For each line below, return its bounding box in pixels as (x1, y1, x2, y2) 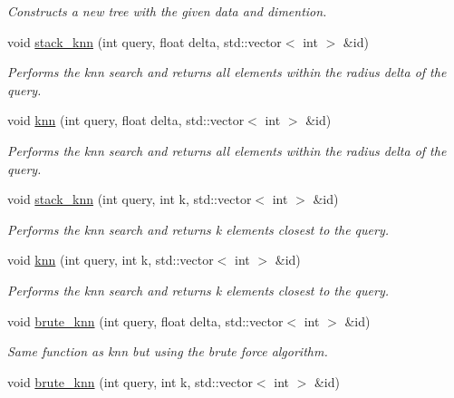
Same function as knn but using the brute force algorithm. (7, 342, 328, 361)
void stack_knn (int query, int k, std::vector (7, 189, 252, 209)
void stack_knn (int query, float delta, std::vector (7, 32, 282, 51)
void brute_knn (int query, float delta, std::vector (7, 311, 284, 330)
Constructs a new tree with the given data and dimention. (7, 2, 327, 20)
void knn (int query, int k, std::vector (7, 250, 214, 269)
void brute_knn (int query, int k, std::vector (7, 372, 253, 391)
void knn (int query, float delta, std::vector (7, 111, 245, 130)
